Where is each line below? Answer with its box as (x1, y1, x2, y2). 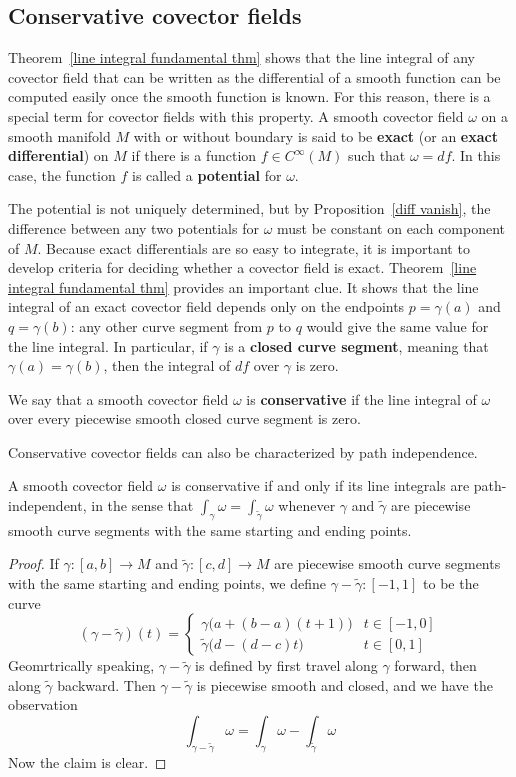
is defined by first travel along (195, 655, 378, 676)
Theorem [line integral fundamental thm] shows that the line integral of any (8, 47, 475, 68)
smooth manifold (8, 125, 111, 146)
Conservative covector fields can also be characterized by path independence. (8, 441, 478, 462)
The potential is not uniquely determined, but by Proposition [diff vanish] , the (8, 198, 491, 219)
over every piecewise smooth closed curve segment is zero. (8, 408, 361, 429)
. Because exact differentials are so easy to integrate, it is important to (37, 237, 470, 258)
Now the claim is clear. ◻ (8, 751, 167, 772)
